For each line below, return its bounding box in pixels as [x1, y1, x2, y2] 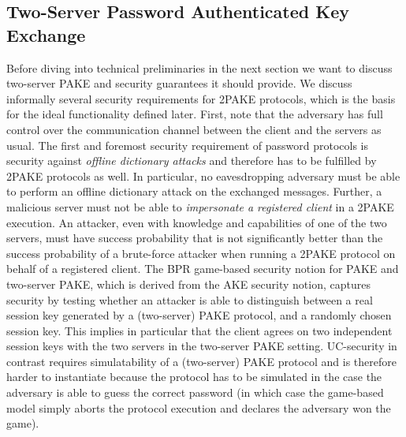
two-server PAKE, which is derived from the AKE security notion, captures [6, 275, 371, 292]
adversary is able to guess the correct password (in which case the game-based [6, 384, 384, 401]
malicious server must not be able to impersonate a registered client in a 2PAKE [6, 198, 394, 215]
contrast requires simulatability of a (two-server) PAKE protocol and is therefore [6, 353, 397, 369]
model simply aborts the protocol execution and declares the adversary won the [6, 399, 391, 416]
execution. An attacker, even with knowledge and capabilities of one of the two [6, 214, 387, 230]
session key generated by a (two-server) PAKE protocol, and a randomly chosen [6, 307, 392, 323]
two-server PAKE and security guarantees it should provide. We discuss [6, 75, 352, 92]
